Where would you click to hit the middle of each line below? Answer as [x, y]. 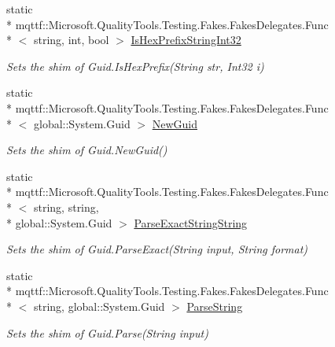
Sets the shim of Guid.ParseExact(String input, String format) [157, 249]
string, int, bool [71, 40]
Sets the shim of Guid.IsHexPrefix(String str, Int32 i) [135, 66]
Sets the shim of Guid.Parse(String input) [107, 332]
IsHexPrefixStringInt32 [186, 40]
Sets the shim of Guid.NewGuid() [87, 150]
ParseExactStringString [191, 222]
